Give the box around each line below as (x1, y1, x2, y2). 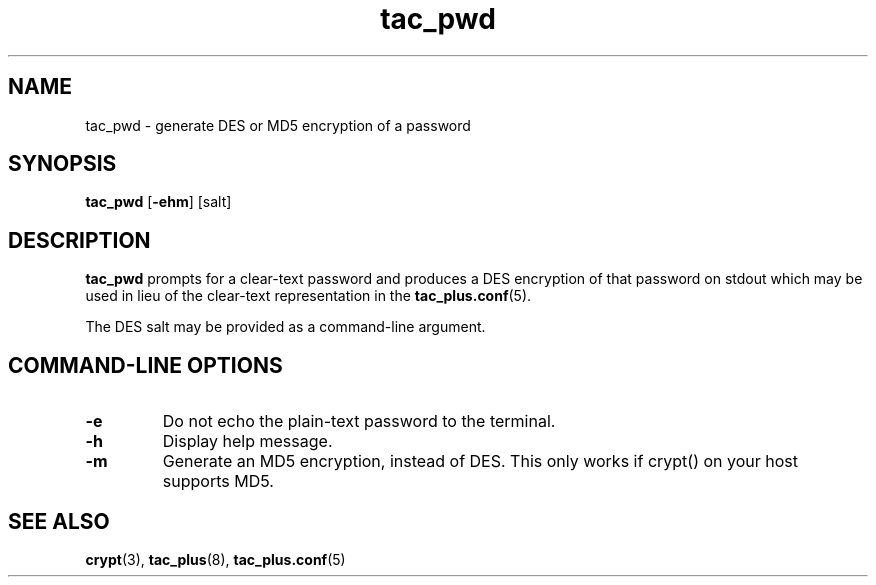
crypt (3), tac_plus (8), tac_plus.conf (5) (85, 550, 346, 568)
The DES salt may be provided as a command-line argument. (85, 318, 486, 336)
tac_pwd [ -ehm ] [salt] (85, 193, 232, 211)
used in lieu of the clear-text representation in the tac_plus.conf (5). (85, 287, 532, 305)
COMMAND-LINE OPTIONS (8, 352, 283, 378)
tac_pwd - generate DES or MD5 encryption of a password (85, 116, 471, 134)
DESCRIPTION (8, 227, 151, 253)
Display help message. (162, 431, 333, 452)
